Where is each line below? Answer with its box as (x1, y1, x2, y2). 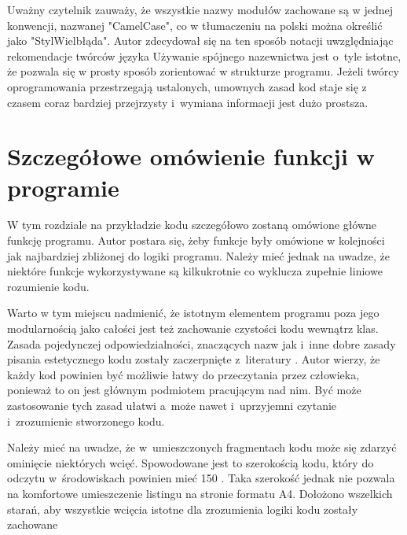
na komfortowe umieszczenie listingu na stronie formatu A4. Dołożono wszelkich (7, 485, 393, 501)
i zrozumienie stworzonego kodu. (7, 412, 165, 429)
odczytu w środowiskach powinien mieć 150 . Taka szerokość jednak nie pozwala (7, 470, 395, 486)
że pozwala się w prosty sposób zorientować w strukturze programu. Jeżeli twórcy (7, 63, 399, 79)
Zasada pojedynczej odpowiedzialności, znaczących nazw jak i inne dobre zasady (7, 335, 396, 352)
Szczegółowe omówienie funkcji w (7, 140, 375, 172)
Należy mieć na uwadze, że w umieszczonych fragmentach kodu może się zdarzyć (7, 439, 397, 456)
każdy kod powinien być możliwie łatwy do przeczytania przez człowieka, (7, 366, 360, 382)
